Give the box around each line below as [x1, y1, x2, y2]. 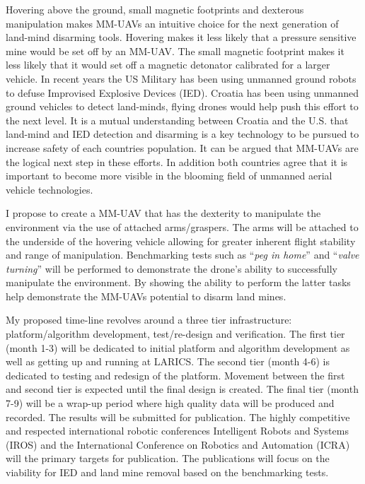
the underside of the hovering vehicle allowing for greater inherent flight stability [6, 233, 356, 248]
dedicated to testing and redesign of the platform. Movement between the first [6, 367, 345, 382]
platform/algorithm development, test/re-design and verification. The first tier [6, 326, 345, 341]
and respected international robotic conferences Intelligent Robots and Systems [6, 423, 349, 438]
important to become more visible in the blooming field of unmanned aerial [6, 168, 332, 183]
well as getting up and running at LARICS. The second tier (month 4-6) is [6, 354, 330, 369]
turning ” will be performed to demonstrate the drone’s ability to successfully [6, 261, 337, 276]
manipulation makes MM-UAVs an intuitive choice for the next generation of [6, 16, 339, 30]
